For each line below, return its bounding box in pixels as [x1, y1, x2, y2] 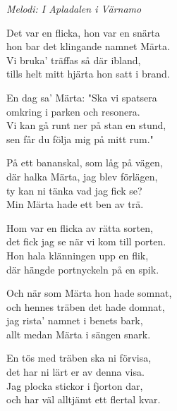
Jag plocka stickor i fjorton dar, [6, 378, 143, 393]
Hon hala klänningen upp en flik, [6, 247, 149, 262]
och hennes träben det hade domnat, [6, 299, 165, 314]
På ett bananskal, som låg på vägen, [6, 155, 163, 170]
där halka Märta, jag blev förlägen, [6, 168, 158, 183]
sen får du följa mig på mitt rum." [6, 131, 154, 146]
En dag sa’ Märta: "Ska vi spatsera [6, 90, 157, 104]
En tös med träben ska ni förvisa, [6, 350, 152, 365]
